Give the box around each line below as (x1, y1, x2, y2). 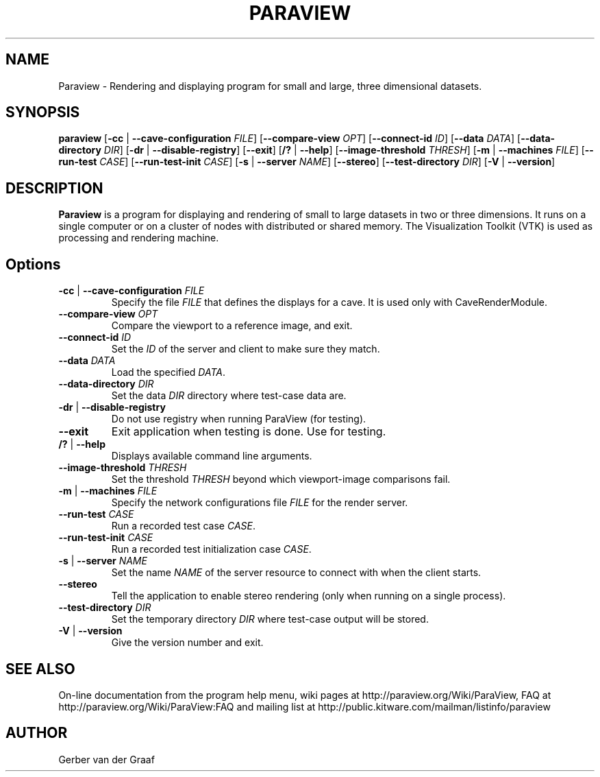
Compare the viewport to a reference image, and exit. (111, 320, 353, 332)
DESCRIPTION (5, 179, 103, 197)
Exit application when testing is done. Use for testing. (111, 425, 386, 439)
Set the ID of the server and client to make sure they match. (111, 343, 380, 355)
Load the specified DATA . (111, 366, 225, 379)
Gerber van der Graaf (58, 753, 155, 765)
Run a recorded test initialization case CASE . (111, 543, 312, 555)
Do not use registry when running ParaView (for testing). (111, 413, 366, 425)
